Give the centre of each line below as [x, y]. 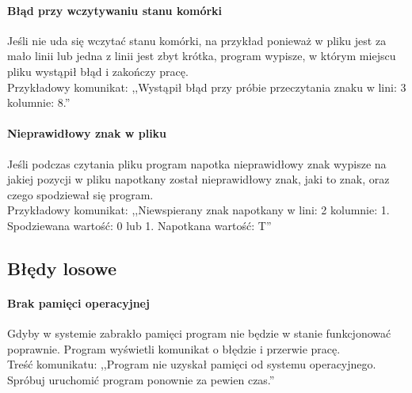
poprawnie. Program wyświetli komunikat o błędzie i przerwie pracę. [174, 348]
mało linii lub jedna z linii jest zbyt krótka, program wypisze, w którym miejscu [202, 56]
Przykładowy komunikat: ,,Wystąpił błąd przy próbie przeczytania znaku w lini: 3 [207, 87]
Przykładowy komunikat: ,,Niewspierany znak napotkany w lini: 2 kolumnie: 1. [198, 210]
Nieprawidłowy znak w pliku [87, 133]
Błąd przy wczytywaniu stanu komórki [115, 10]
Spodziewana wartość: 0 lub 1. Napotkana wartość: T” [139, 225]
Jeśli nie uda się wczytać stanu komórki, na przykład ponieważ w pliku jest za [197, 40]
